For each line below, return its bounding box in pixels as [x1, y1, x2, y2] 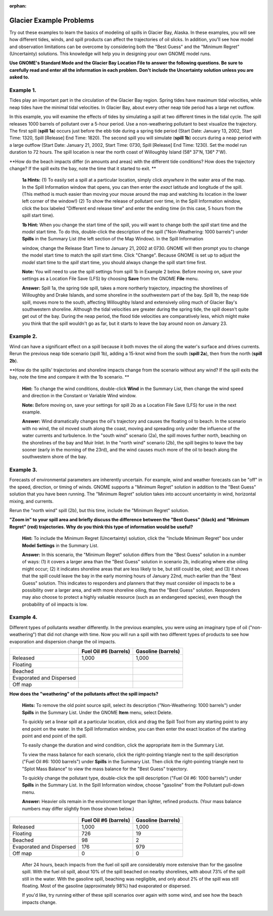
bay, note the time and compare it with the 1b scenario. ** [9, 374, 129, 380]
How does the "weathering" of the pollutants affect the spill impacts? [9, 691, 159, 697]
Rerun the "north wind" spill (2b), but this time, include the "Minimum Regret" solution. [9, 508, 189, 514]
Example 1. [9, 87, 36, 94]
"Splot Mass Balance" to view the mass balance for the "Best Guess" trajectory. [22, 766, 188, 772]
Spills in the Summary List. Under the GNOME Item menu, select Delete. [22, 709, 173, 716]
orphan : [9, 3, 27, 9]
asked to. [9, 74, 30, 80]
